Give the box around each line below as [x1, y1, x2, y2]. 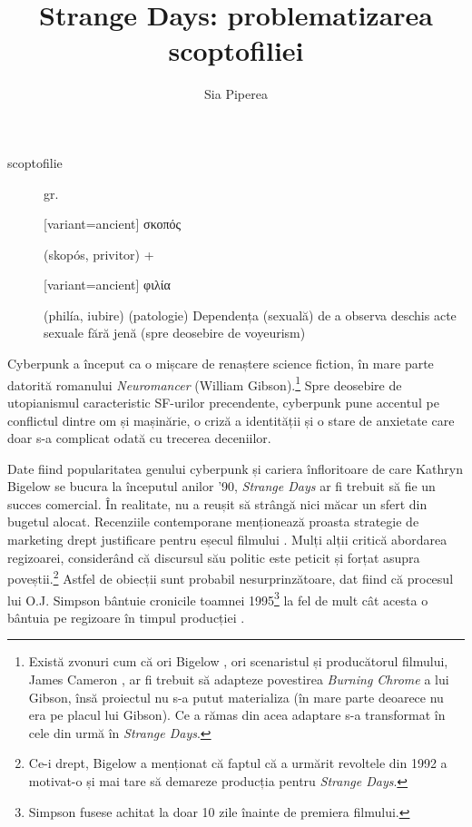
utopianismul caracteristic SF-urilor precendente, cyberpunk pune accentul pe [7, 392, 439, 411]
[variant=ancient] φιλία [44, 275, 171, 294]
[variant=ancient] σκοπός [44, 214, 182, 233]
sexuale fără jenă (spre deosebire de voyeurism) [44, 323, 306, 342]
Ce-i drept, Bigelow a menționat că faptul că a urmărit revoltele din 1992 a [28, 753, 447, 773]
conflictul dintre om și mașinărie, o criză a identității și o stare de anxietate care [7, 410, 455, 429]
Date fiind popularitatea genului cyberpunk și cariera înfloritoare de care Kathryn [7, 458, 463, 477]
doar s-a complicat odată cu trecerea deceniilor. [7, 428, 271, 448]
